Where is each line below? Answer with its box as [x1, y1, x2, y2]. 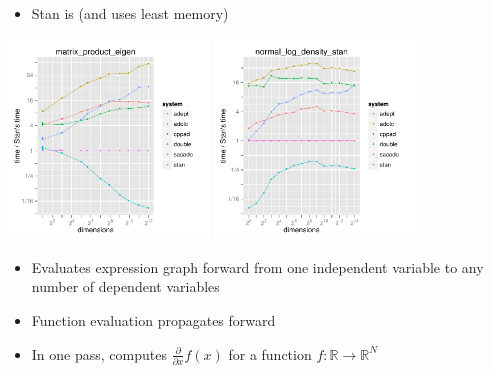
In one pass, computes [31, 343, 167, 364]
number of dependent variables [31, 276, 220, 297]
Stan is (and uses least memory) [31, 3, 229, 23]
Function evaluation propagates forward [31, 309, 276, 330]
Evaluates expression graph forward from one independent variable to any [31, 256, 484, 277]
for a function [228, 343, 312, 364]
